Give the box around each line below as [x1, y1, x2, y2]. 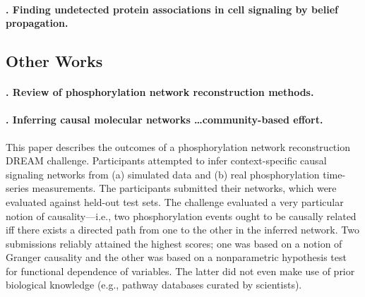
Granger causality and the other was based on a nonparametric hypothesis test [6, 250, 347, 265]
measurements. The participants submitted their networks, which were [32, 181, 337, 195]
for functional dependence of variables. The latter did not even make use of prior [6, 263, 355, 278]
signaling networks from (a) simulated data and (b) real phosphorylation [6, 166, 320, 181]
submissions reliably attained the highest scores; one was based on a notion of [6, 236, 342, 250]
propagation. [6, 16, 68, 30]
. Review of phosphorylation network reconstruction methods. [6, 85, 314, 99]
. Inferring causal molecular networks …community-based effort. [6, 112, 323, 127]
